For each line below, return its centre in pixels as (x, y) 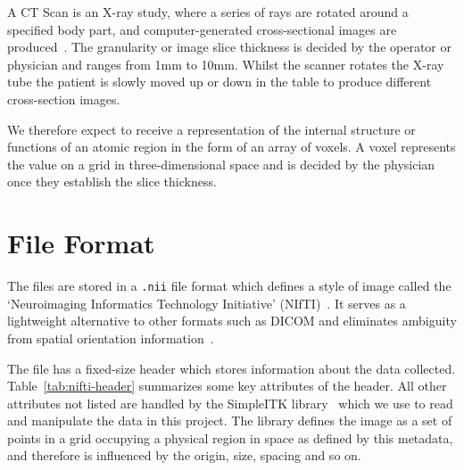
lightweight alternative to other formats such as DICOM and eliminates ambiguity (232, 321)
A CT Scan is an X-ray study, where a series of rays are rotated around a (208, 12)
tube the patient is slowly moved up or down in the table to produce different (220, 82)
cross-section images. (64, 99)
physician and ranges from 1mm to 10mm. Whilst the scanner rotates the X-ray (226, 64)
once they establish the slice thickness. (112, 181)
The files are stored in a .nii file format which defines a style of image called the (229, 286)
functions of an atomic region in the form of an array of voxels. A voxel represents (232, 147)
